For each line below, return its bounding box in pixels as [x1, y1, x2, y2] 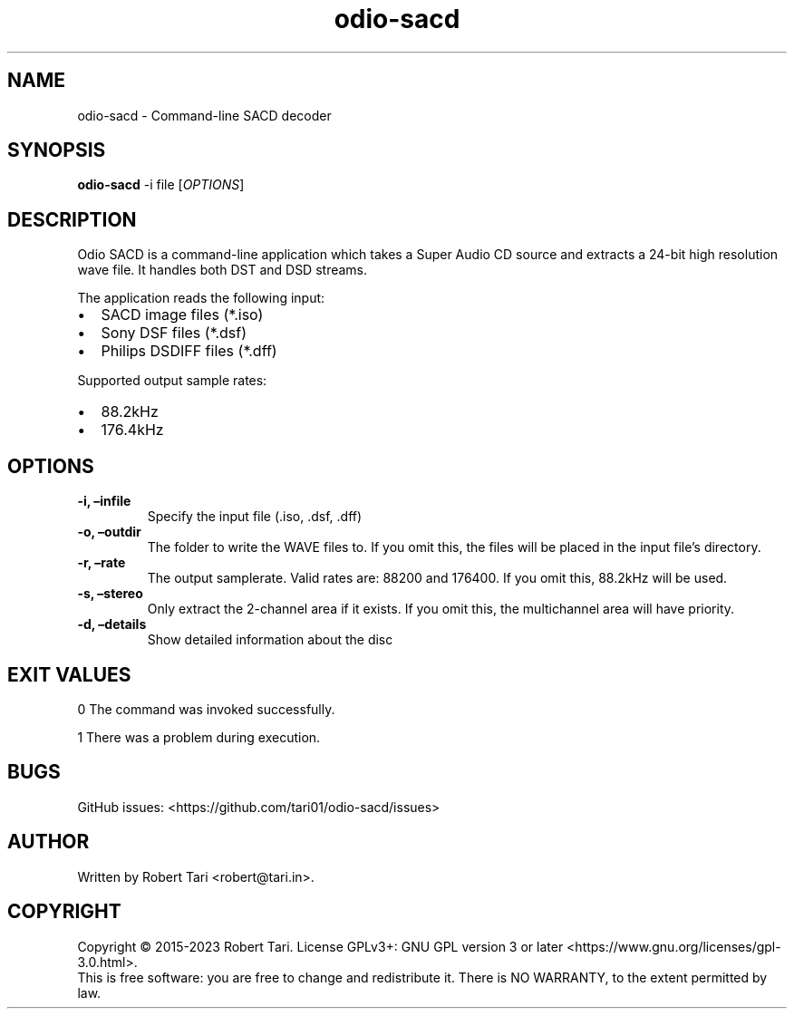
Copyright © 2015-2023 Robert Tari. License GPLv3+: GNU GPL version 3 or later [77, 938, 564, 954]
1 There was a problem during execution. [77, 729, 321, 745]
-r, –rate [77, 555, 126, 571]
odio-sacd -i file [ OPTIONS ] [77, 177, 245, 193]
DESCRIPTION [7, 208, 137, 231]
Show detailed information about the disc [147, 632, 393, 648]
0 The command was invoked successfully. [77, 701, 335, 717]
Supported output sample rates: [77, 373, 267, 389]
